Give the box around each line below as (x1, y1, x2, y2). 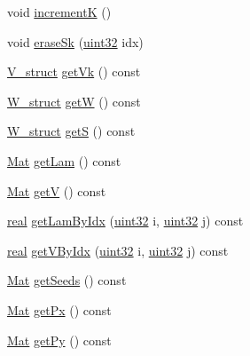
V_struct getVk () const (7, 62, 141, 81)
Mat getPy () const (7, 330, 112, 349)
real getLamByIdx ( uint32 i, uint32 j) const (7, 211, 244, 230)
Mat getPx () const (7, 300, 112, 319)
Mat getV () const (7, 181, 106, 200)
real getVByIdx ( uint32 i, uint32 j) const (7, 241, 229, 259)
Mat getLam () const (7, 151, 121, 170)
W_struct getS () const (7, 122, 136, 140)
